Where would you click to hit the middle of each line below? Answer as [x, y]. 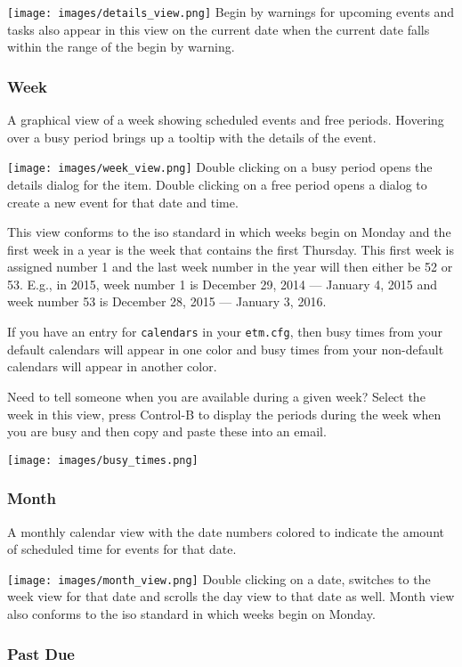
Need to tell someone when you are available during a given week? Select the [216, 396]
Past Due [41, 653]
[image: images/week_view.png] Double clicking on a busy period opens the [220, 167]
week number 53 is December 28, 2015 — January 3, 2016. [167, 301]
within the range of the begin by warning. [121, 47]
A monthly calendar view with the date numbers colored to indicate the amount [226, 531]
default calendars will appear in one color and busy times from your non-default [226, 349]
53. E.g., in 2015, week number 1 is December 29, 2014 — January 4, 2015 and [222, 284]
